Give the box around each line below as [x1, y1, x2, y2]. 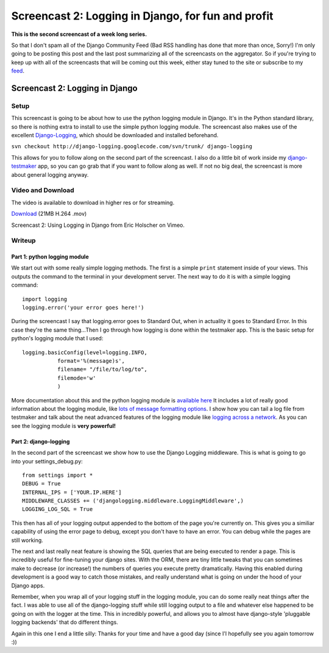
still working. [11, 537, 44, 544]
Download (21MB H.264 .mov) [11, 210, 87, 218]
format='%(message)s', [57, 357, 125, 364]
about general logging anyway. [11, 171, 89, 178]
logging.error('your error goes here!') [22, 304, 144, 311]
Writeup [11, 237, 36, 245]
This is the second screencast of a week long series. [11, 30, 147, 38]
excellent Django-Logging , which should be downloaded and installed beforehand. [11, 132, 219, 139]
